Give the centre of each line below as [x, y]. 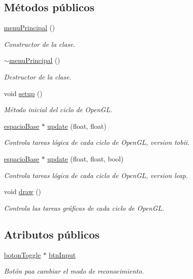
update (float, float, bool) [85, 158]
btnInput [62, 254]
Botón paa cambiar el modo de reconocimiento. [74, 271]
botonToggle [22, 254]
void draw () [22, 191]
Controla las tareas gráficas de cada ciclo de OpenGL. [84, 208]
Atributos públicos [52, 234]
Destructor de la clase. [38, 76]
